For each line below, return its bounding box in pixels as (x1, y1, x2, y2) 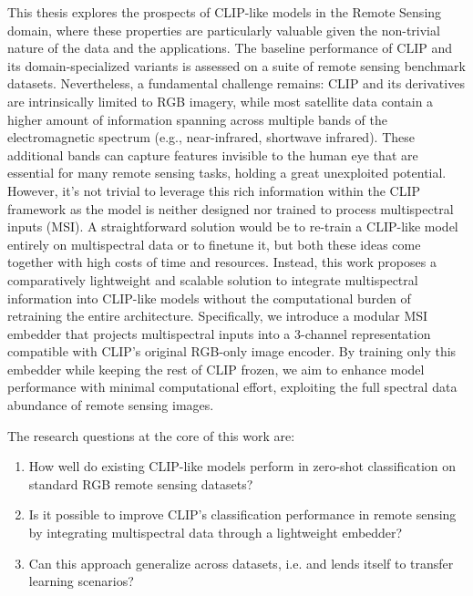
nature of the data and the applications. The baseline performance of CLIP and (7, 38, 452, 57)
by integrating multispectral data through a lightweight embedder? (28, 523, 403, 542)
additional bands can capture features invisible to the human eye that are (7, 145, 418, 164)
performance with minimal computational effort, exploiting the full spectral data (7, 377, 458, 396)
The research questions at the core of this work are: (7, 426, 295, 445)
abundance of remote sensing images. (7, 396, 214, 415)
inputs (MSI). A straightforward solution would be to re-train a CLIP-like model (7, 217, 458, 236)
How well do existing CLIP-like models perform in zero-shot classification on (28, 457, 457, 476)
